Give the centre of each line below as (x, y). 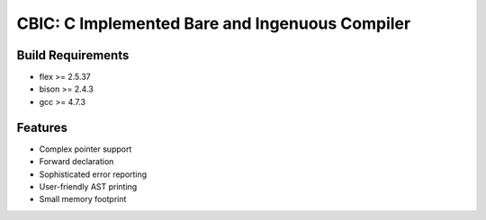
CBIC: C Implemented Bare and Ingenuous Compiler (214, 23)
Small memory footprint (83, 199)
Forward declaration (76, 162)
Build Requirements (73, 55)
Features (42, 127)
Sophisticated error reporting (93, 174)
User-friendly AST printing (88, 186)
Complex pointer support (85, 149)
